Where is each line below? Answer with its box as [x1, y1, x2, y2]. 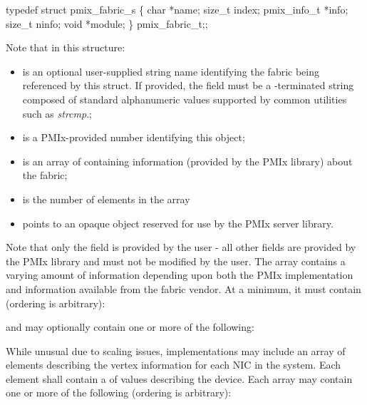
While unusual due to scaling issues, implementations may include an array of [6, 343, 346, 358]
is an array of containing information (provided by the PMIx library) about [22, 153, 353, 168]
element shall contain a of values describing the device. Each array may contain [6, 371, 353, 386]
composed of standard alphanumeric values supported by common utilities [22, 91, 347, 106]
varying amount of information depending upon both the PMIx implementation [6, 267, 353, 282]
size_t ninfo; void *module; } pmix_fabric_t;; [6, 16, 208, 31]
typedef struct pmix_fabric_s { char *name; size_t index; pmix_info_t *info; [6, 2, 348, 16]
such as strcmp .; [22, 106, 92, 121]
